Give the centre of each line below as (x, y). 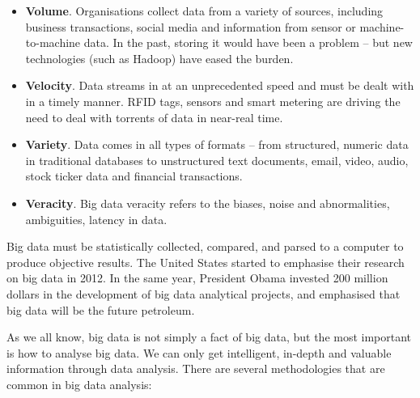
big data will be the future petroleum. (101, 309)
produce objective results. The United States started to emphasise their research (206, 262)
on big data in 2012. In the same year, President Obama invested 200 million (197, 278)
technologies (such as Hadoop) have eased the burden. (159, 58)
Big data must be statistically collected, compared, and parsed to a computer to (205, 246)
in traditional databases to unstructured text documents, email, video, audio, (217, 160)
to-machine (53, 42)
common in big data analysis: (79, 384)
